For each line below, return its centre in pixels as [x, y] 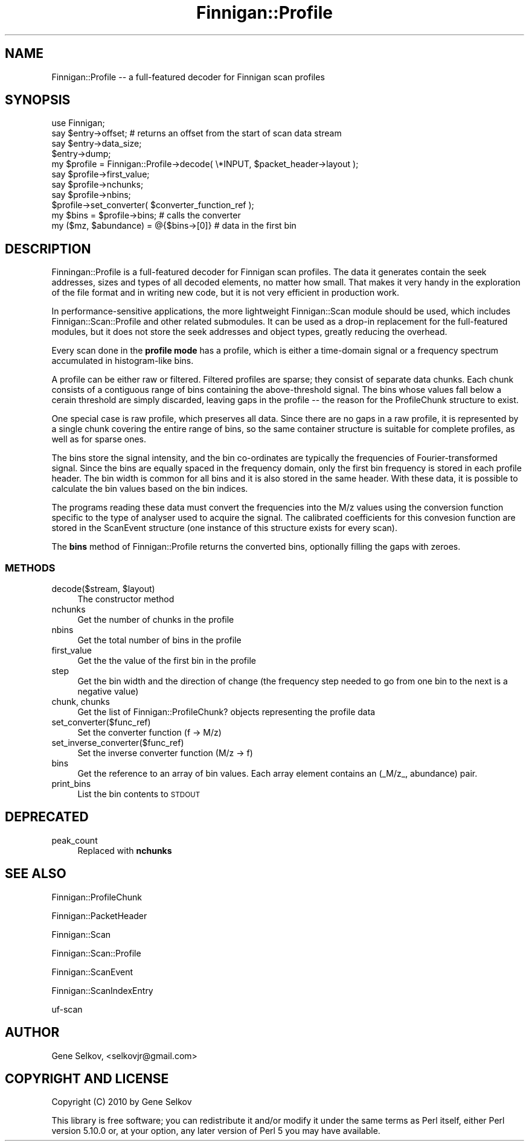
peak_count [75, 840]
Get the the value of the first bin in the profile [167, 661]
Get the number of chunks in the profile [156, 620]
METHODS [30, 568]
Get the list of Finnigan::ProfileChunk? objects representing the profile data [226, 712]
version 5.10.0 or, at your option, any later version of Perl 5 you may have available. [216, 1131]
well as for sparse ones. [99, 439]
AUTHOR [32, 1033]
